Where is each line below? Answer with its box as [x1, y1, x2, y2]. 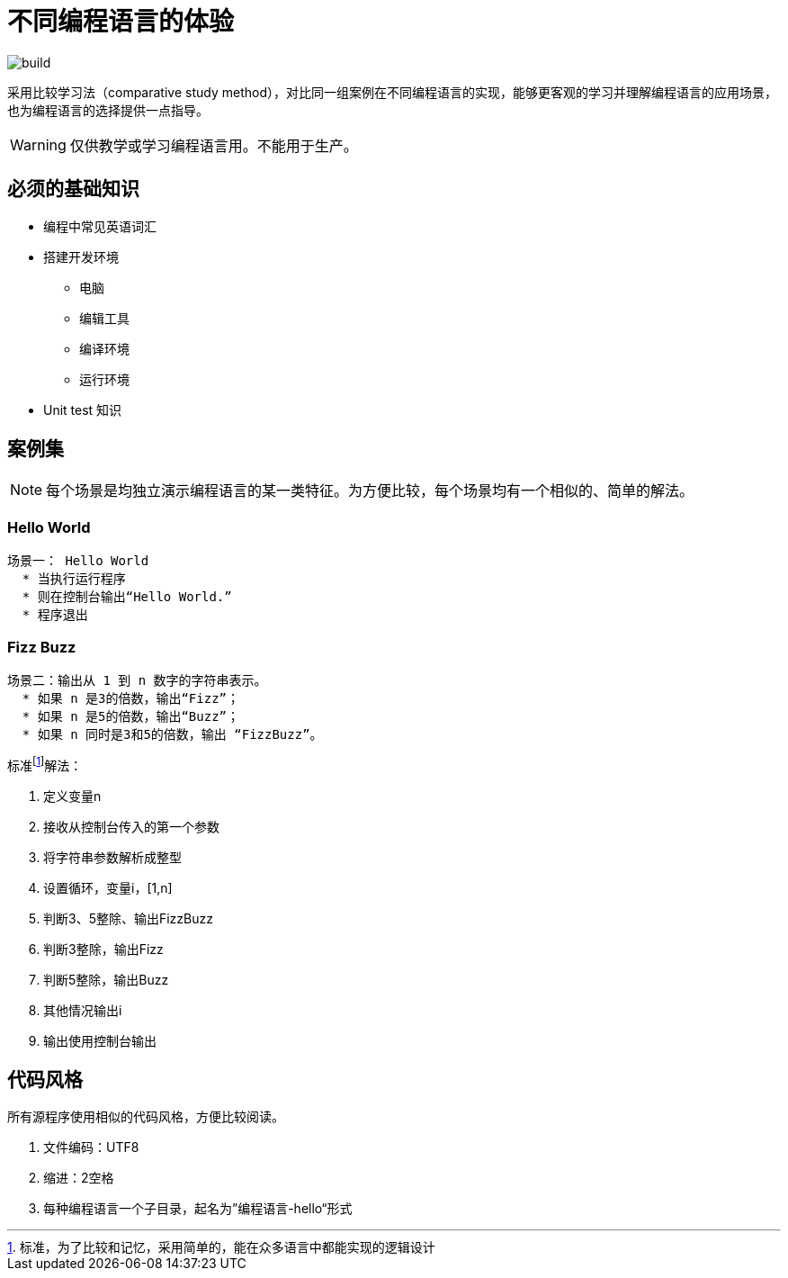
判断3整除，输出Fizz [43, 940, 164, 957]
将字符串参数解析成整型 [43, 849, 182, 865]
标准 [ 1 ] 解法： [7, 754, 83, 773]
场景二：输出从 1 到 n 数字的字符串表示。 [7, 672, 267, 688]
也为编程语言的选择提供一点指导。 [7, 102, 209, 118]
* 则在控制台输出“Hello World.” [22, 589, 232, 605]
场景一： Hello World [7, 553, 149, 569]
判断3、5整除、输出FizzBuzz [43, 910, 213, 926]
